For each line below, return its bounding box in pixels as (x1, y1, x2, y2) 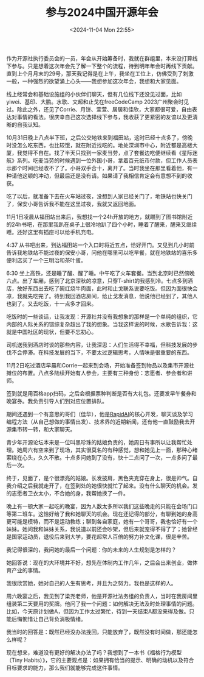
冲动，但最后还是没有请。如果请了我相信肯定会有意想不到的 (38, 172, 187, 179)
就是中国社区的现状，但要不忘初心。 (6, 328, 97, 335)
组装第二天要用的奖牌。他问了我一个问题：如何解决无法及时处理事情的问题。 (6, 600, 198, 607)
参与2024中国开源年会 (45, 5, 159, 19)
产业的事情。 (11, 566, 44, 573)
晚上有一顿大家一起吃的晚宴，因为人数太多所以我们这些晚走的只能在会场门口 (6, 502, 198, 509)
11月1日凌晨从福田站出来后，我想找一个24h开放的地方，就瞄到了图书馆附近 (6, 213, 193, 220)
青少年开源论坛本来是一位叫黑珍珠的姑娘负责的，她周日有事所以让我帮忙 (6, 438, 187, 445)
